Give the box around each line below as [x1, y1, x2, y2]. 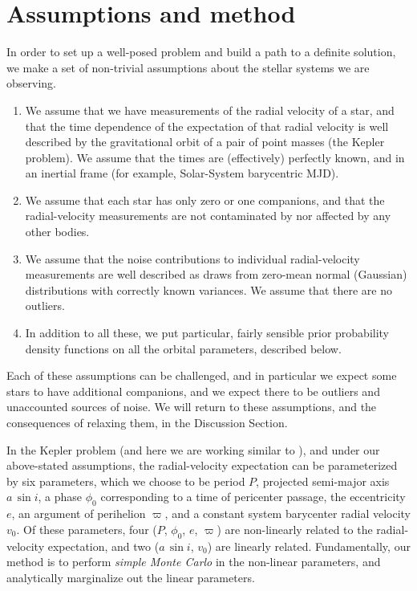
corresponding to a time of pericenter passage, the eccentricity [100, 488, 406, 505]
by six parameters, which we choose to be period [6, 472, 245, 489]
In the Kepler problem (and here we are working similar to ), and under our [6, 441, 380, 458]
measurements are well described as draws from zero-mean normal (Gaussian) [25, 266, 407, 283]
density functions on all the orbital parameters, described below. [25, 340, 342, 357]
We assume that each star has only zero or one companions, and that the [25, 191, 385, 208]
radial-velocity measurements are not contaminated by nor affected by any [25, 207, 391, 224]
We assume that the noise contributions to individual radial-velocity [25, 250, 360, 267]
